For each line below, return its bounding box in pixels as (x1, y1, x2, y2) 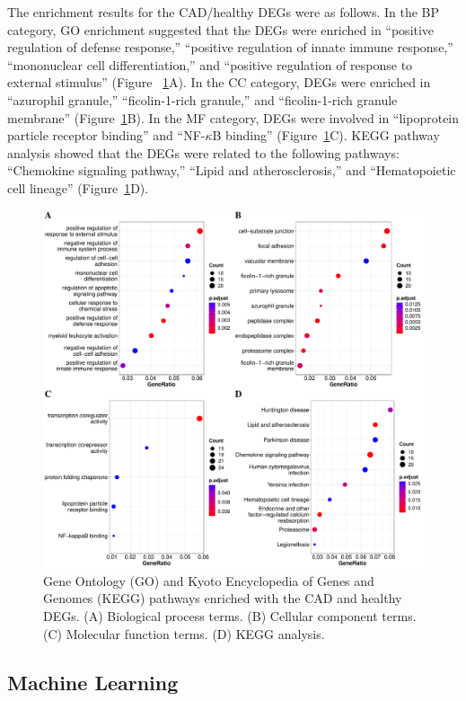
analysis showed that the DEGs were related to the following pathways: (7, 143, 400, 162)
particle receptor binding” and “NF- (7, 126, 206, 145)
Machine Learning (7, 668, 179, 696)
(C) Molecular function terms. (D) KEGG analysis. (43, 624, 325, 643)
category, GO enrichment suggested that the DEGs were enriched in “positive (7, 20, 435, 39)
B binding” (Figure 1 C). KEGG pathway (212, 126, 440, 145)
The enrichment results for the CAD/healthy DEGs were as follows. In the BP (7, 3, 440, 21)
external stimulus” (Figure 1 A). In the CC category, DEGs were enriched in (7, 73, 431, 92)
